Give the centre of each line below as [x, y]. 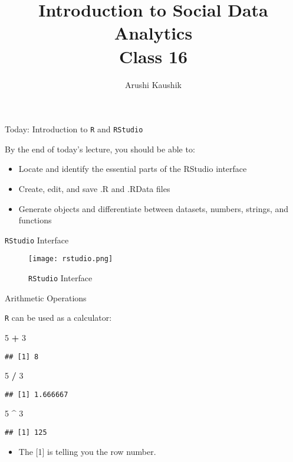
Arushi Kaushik [153, 84]
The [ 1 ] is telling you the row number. [87, 451]
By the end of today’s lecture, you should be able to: [100, 149]
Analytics [153, 33]
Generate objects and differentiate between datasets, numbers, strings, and [154, 208]
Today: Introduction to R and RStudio [74, 129]
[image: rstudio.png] [71, 259]
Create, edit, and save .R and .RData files [94, 188]
